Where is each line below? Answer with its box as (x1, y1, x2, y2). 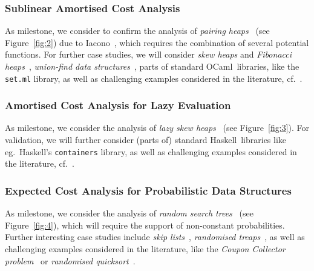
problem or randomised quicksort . (5, 254, 136, 267)
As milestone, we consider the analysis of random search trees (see (5, 207, 253, 219)
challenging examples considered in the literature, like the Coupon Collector (5, 242, 286, 255)
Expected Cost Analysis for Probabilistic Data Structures (5, 182, 292, 198)
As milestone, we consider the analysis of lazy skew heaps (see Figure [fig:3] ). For (5, 121, 310, 134)
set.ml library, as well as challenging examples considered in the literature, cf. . (5, 72, 303, 84)
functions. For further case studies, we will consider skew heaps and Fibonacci (5, 48, 292, 61)
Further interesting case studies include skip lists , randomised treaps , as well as (5, 230, 305, 243)
